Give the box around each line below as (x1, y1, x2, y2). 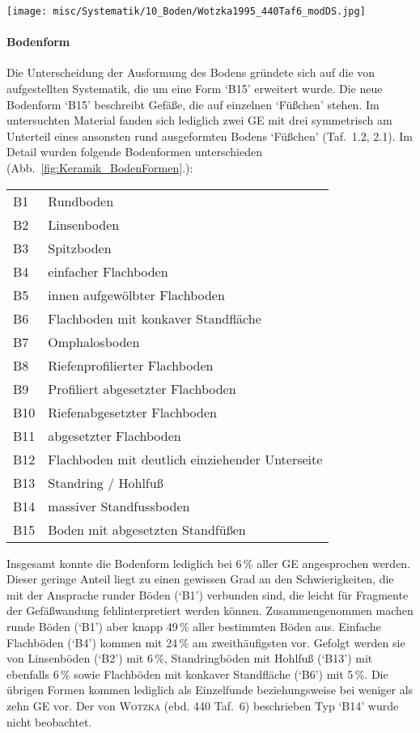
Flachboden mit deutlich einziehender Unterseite (48, 449, 323, 468)
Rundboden (48, 191, 114, 210)
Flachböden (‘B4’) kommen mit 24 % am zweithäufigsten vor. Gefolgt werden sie (6, 633, 405, 650)
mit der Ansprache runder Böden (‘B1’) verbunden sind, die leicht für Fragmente (6, 586, 409, 603)
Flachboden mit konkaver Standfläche (48, 308, 261, 328)
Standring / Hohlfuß (48, 472, 163, 492)
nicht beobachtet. (6, 713, 92, 730)
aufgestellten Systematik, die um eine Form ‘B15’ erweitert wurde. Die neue (6, 80, 383, 97)
